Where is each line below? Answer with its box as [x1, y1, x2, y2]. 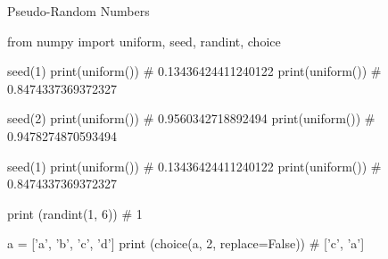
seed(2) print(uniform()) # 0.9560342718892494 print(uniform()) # [7, 109, 376, 128]
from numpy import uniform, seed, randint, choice [7, 31, 281, 50]
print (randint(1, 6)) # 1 [7, 204, 143, 222]
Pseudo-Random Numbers [7, 2, 150, 20]
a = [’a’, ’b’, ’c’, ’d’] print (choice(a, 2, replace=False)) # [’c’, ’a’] [7, 234, 365, 253]
